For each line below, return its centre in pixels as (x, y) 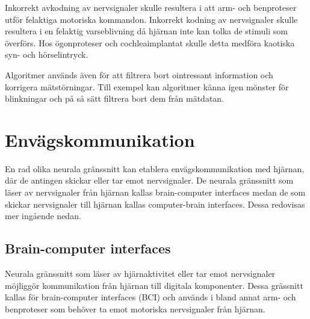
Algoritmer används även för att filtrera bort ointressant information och (139, 74)
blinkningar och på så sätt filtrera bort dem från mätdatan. (115, 98)
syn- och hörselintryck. (47, 54)
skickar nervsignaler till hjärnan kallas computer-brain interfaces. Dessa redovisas (155, 204)
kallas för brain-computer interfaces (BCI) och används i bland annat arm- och (150, 297)
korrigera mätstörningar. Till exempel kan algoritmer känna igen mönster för (147, 86)
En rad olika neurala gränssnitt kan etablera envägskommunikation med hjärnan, (155, 168)
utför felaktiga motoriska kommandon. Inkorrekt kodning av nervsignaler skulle (151, 19)
